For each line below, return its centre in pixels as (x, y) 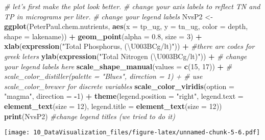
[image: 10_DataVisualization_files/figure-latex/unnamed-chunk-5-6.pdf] (132, 133)
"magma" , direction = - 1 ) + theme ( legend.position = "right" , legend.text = (124, 96)
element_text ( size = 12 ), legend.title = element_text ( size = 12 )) (113, 106)
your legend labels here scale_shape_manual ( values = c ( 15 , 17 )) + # (118, 66)
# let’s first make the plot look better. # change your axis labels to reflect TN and (132, 6)
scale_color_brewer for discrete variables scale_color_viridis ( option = (119, 86)
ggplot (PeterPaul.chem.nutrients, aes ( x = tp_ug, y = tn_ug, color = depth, (126, 26)
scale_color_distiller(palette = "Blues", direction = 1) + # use (103, 76)
